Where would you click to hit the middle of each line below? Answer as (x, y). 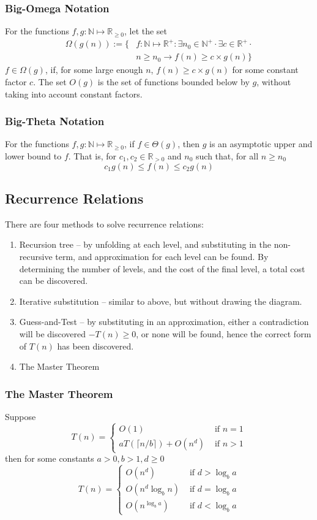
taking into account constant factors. (74, 94)
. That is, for (92, 155)
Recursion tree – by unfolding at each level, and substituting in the (145, 244)
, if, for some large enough (94, 70)
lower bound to (33, 155)
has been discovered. (95, 346)
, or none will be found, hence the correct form (224, 333)
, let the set (146, 31)
